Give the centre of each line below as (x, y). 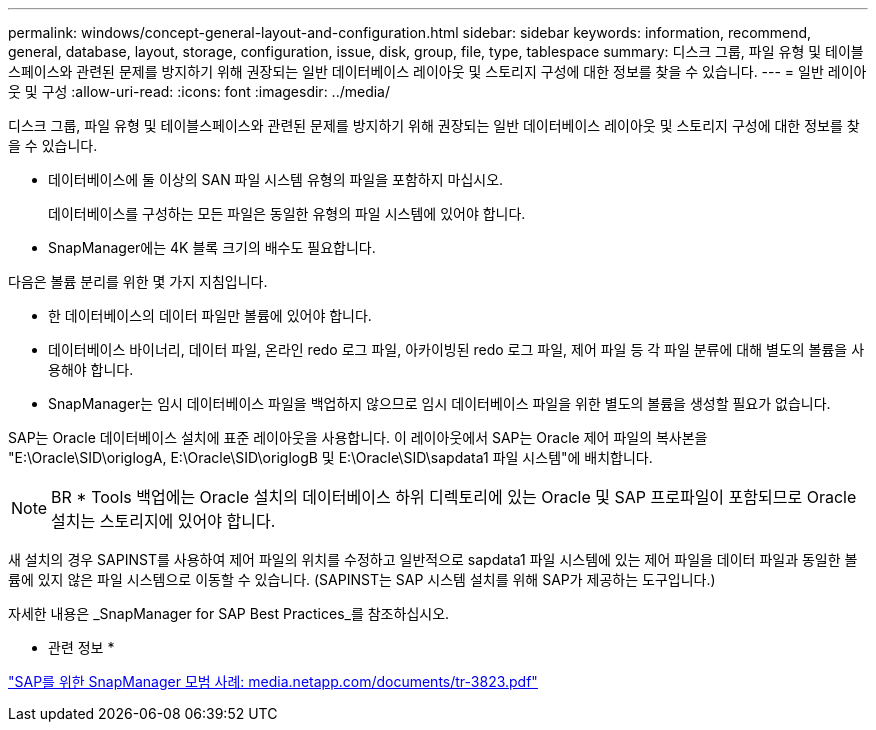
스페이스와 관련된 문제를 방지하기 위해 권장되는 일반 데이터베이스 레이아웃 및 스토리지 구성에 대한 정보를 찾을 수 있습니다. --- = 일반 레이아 (437, 71)
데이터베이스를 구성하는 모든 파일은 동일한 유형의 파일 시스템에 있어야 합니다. (287, 213)
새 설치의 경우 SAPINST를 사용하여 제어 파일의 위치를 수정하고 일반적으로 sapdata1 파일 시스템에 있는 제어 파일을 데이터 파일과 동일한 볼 (433, 559)
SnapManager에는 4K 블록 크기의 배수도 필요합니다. (212, 247)
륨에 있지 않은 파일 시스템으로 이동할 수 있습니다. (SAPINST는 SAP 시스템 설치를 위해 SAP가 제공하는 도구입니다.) (362, 579)
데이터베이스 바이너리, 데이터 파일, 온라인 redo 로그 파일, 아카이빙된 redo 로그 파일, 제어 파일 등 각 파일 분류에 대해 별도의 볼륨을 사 (456, 349)
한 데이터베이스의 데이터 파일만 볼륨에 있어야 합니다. (210, 315)
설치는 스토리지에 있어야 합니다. (163, 521)
